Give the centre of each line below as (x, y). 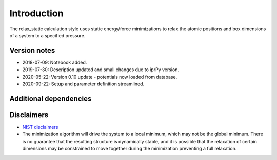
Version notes (32, 50)
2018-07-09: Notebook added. (55, 62)
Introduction (36, 13)
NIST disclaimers (40, 127)
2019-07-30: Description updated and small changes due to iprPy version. (101, 70)
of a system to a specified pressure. (47, 35)
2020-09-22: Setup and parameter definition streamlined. (83, 84)
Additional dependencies (51, 98)
